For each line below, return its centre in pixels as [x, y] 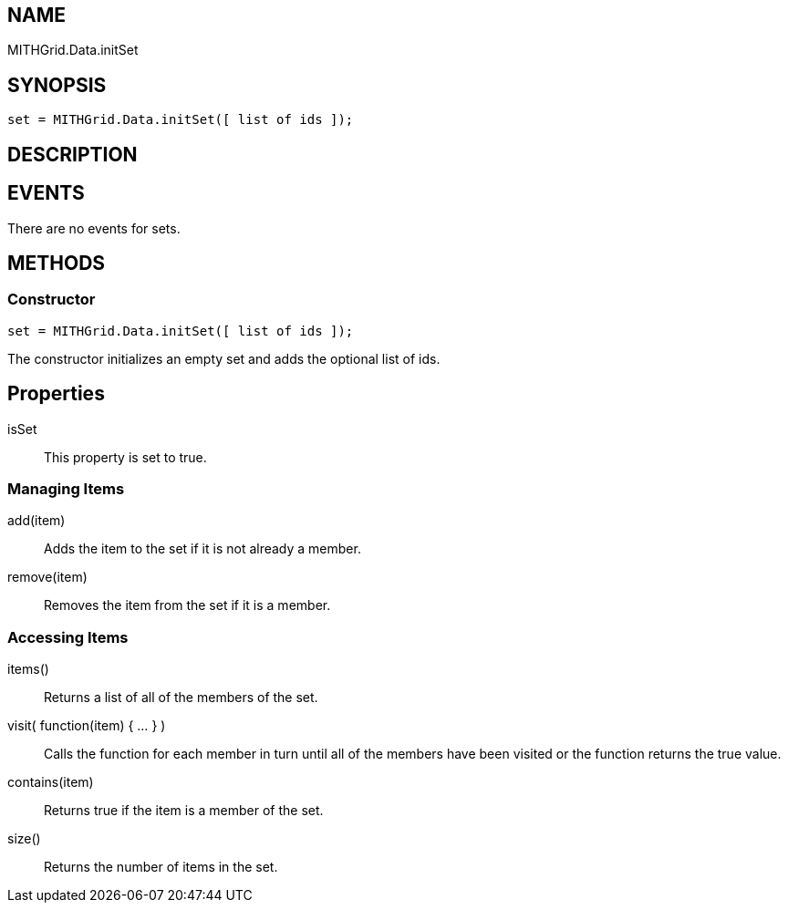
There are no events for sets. [94, 228]
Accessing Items [68, 637]
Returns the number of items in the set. [161, 867]
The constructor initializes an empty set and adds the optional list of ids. [224, 358]
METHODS [57, 263]
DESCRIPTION [73, 154]
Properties [56, 394]
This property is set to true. [125, 457]
